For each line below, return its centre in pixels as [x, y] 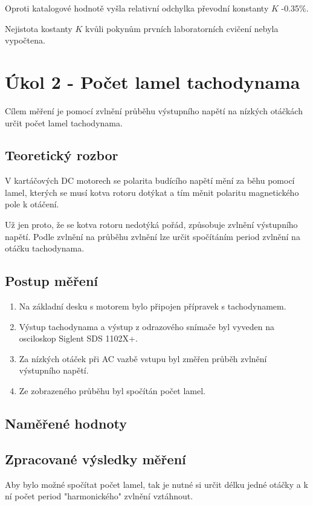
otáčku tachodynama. [45, 248]
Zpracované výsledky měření [95, 459]
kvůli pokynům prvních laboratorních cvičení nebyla [182, 28]
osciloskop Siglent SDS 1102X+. [78, 338]
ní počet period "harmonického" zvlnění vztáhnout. [99, 496]
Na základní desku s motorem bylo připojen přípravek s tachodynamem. [153, 306]
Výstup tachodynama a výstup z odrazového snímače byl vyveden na [147, 326]
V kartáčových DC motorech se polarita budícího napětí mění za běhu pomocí [150, 180]
